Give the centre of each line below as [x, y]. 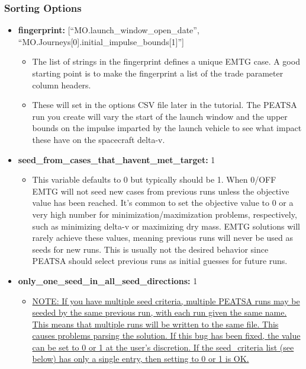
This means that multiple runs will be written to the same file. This [155, 324]
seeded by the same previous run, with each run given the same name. [160, 312]
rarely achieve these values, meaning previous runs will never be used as [163, 238]
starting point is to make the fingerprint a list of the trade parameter [158, 73]
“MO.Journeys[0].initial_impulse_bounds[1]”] [101, 41]
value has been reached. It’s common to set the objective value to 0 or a [163, 203]
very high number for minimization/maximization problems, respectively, [165, 214]
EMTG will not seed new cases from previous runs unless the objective [161, 191]
